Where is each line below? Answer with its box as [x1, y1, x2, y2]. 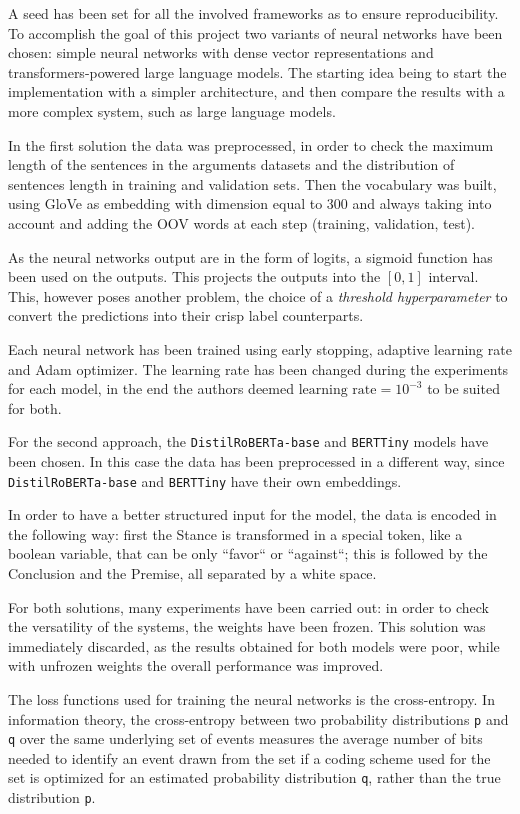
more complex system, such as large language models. [8, 100, 336, 121]
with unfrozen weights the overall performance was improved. [8, 655, 384, 676]
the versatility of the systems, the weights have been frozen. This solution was [8, 616, 486, 637]
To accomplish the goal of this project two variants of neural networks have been [8, 22, 503, 43]
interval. [428, 266, 479, 287]
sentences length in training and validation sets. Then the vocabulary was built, [8, 173, 497, 194]
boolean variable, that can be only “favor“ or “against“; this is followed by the [8, 543, 488, 564]
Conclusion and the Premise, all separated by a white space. [8, 562, 377, 583]
